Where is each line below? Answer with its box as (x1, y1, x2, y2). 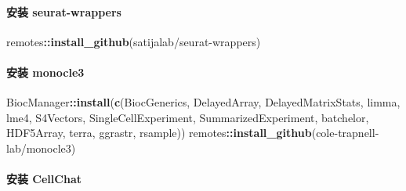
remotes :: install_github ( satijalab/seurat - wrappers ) (6, 33, 261, 49)
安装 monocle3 (6, 63, 85, 80)
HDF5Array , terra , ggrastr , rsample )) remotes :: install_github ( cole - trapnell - (6, 124, 379, 141)
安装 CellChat (6, 171, 82, 187)
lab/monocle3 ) (6, 139, 76, 156)
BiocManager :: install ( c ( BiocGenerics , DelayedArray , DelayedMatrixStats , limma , (6, 94, 401, 110)
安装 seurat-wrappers (6, 3, 121, 20)
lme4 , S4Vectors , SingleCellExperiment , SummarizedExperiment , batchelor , (6, 109, 369, 125)
